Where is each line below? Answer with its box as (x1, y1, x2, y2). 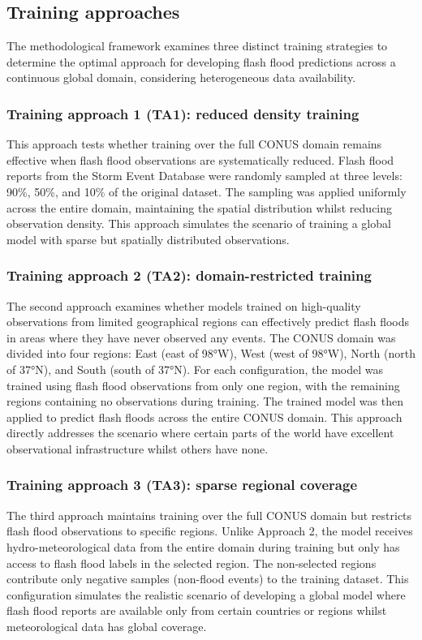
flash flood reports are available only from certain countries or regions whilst (6, 602, 387, 619)
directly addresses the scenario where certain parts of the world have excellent (6, 424, 394, 441)
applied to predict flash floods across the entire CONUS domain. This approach (6, 408, 403, 425)
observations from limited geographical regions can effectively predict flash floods (6, 313, 410, 330)
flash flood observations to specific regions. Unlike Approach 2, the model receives (6, 522, 413, 539)
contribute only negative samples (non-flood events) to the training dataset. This (6, 570, 409, 587)
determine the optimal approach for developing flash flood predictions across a (6, 53, 396, 70)
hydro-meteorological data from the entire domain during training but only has (6, 538, 400, 555)
